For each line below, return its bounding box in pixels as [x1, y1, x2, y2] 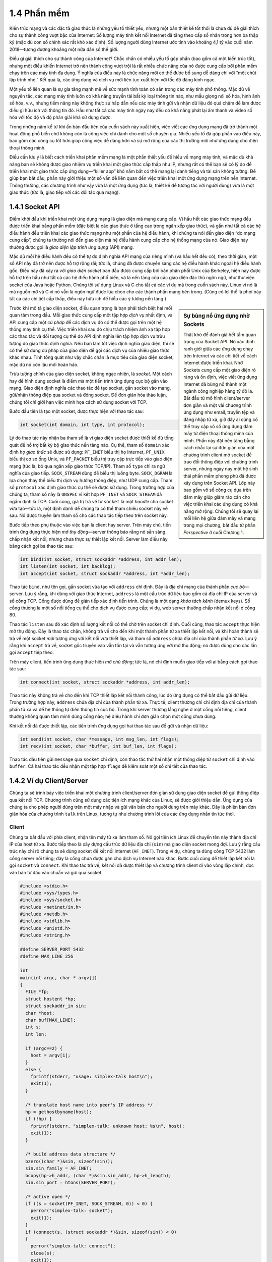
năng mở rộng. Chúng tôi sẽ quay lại [183, 508, 259, 514]
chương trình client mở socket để [183, 452, 252, 458]
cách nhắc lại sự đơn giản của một [183, 445, 255, 451]
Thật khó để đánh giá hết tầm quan [183, 331, 256, 338]
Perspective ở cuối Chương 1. [183, 529, 244, 535]
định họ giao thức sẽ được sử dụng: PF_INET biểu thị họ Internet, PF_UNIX [9, 449, 165, 455]
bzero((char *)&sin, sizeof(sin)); [25, 1159, 113, 1164]
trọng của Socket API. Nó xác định [183, 339, 255, 345]
